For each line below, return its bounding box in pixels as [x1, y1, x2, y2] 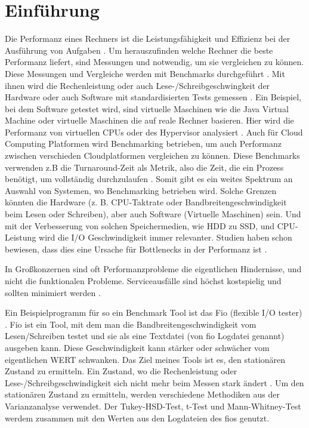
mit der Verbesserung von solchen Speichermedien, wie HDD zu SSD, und [5, 219, 275, 232]
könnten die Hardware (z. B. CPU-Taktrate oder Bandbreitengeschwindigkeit [5, 196, 287, 208]
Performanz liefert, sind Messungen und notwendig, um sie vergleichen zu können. [5, 56, 304, 68]
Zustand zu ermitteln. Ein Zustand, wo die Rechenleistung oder [5, 365, 237, 377]
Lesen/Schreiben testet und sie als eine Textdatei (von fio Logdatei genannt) [5, 330, 285, 342]
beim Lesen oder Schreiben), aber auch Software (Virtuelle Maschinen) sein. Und [5, 208, 301, 220]
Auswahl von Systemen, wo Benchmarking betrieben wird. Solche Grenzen [5, 184, 277, 196]
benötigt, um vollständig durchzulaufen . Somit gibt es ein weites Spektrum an [5, 173, 293, 185]
